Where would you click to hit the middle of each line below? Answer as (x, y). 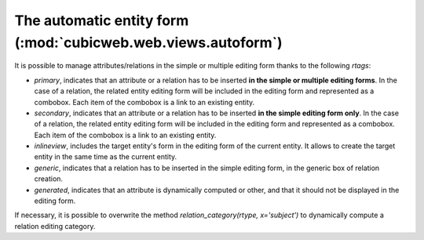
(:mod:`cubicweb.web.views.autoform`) (148, 42)
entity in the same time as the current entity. (106, 157)
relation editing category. (55, 226)
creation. (48, 179)
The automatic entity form (102, 20)
